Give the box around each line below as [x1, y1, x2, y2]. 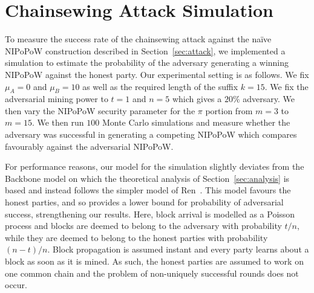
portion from [205, 104, 253, 117]
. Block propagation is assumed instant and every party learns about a [47, 243, 309, 256]
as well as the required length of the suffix [82, 80, 238, 92]
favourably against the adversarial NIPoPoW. [5, 140, 174, 152]
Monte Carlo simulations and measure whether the [102, 116, 290, 129]
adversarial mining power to [5, 92, 108, 105]
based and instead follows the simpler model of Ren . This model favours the [5, 184, 291, 196]
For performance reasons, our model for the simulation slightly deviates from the [5, 160, 304, 173]
